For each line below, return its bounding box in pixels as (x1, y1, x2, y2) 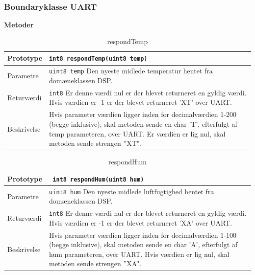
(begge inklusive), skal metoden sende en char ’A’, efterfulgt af (49, 239, 238, 250)
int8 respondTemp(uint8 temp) (49, 55, 148, 63)
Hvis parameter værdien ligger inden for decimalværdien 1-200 (49, 109, 236, 119)
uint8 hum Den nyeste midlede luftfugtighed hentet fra (49, 186, 214, 196)
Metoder (4, 20, 34, 30)
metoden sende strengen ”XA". (49, 258, 142, 269)
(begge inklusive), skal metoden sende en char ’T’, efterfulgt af (49, 118, 237, 129)
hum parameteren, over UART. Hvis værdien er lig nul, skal (49, 249, 229, 259)
